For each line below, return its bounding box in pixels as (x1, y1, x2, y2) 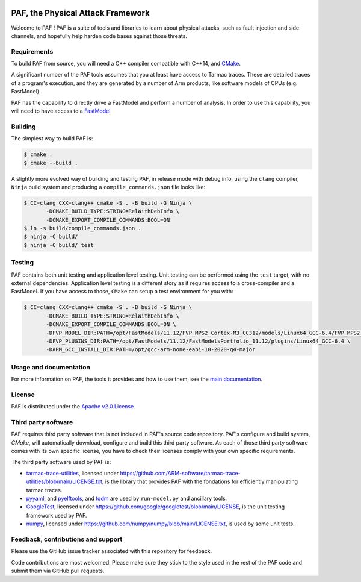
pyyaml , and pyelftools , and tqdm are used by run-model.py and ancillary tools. (26, 495, 227, 502)
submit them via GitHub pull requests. (11, 567, 105, 575)
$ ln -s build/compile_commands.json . (23, 225, 141, 232)
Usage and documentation (11, 363, 90, 371)
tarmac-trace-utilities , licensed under (26, 469, 119, 477)
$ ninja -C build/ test (23, 242, 94, 248)
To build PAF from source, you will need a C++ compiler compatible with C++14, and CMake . (11, 60, 241, 67)
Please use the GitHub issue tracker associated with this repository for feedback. (11, 548, 212, 555)
